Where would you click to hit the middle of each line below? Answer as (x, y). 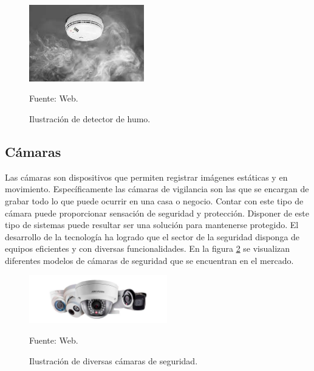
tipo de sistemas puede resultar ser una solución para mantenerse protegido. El (152, 225)
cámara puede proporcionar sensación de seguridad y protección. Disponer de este (157, 213)
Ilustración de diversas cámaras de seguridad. (114, 360)
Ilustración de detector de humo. (90, 118)
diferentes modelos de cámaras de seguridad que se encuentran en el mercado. (149, 260)
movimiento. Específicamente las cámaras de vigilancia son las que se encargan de (157, 189)
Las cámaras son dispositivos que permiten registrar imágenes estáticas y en (146, 177)
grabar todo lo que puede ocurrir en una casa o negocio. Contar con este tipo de (154, 200)
